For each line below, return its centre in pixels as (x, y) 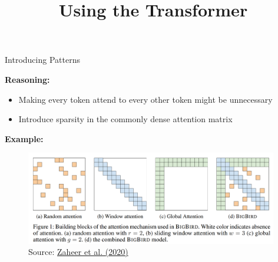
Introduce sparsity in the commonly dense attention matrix (125, 119)
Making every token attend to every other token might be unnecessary (145, 99)
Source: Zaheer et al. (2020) (78, 252)
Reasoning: (27, 79)
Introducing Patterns (42, 60)
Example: (24, 138)
